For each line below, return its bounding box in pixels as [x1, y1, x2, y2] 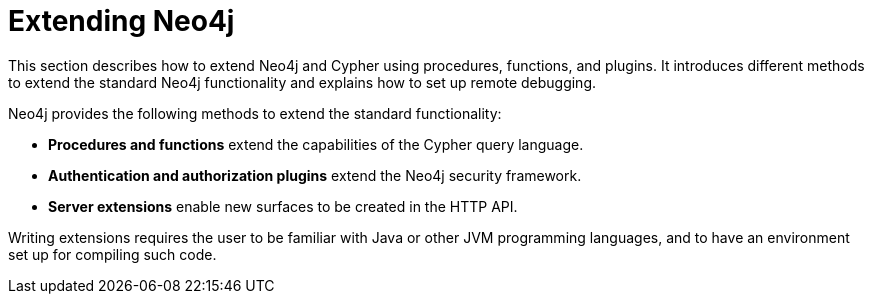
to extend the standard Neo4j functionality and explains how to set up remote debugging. [8, 73, 597, 91]
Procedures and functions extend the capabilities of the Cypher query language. [48, 135, 584, 153]
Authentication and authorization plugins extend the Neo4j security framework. [48, 166, 582, 184]
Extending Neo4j [8, 4, 235, 38]
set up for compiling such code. [8, 245, 217, 263]
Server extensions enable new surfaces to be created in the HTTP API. [48, 197, 518, 215]
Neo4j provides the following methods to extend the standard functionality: [8, 104, 502, 122]
